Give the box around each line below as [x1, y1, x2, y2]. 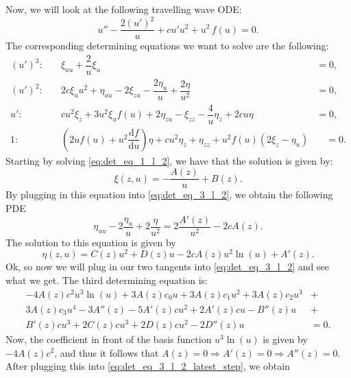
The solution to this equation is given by [5, 235, 176, 249]
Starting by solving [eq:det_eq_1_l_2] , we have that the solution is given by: [5, 153, 333, 167]
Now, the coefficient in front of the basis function [5, 331, 212, 346]
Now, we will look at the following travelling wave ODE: [5, 2, 242, 16]
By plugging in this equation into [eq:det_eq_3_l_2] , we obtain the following [5, 187, 333, 202]
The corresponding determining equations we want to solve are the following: [5, 38, 329, 53]
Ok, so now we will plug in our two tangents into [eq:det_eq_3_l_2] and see [5, 259, 329, 274]
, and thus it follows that [54, 345, 159, 359]
